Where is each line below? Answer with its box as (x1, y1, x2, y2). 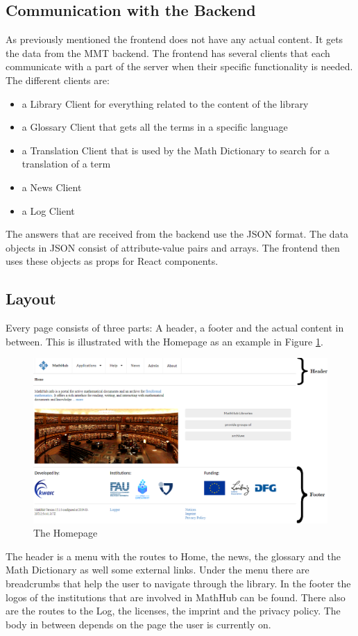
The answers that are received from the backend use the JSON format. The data (6, 227, 349, 241)
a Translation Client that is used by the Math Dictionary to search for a (22, 142, 330, 157)
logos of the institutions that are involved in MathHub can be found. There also (6, 589, 346, 604)
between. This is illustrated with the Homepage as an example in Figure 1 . (6, 334, 323, 348)
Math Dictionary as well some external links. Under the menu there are (6, 562, 309, 577)
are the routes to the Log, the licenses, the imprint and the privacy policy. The (6, 603, 341, 618)
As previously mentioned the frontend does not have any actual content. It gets (6, 32, 343, 47)
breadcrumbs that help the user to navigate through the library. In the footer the (6, 576, 351, 590)
